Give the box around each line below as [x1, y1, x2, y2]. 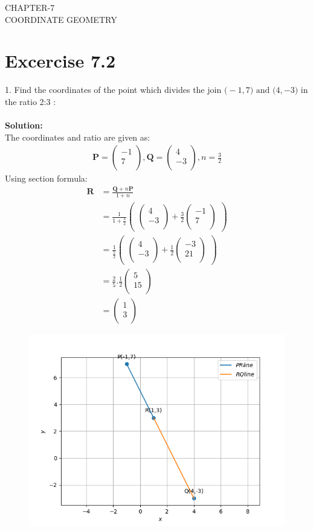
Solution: [5, 119, 43, 132]
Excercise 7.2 [5, 48, 116, 73]
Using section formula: [5, 172, 88, 185]
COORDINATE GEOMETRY [5, 13, 117, 25]
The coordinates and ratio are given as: [5, 130, 150, 143]
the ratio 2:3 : [5, 95, 56, 107]
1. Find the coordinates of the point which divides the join [5, 83, 222, 96]
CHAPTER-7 [5, 1, 55, 13]
